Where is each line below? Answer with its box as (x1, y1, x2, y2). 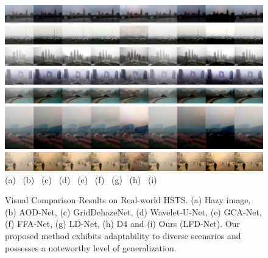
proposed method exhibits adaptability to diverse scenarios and (5, 229, 241, 242)
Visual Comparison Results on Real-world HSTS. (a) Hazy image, (5, 193, 251, 206)
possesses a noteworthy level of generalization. (5, 241, 177, 254)
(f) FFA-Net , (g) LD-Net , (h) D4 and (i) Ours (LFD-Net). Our (5, 217, 240, 230)
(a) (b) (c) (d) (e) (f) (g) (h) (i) (5, 173, 157, 186)
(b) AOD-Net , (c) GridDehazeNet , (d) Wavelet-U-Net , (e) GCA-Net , (5, 205, 262, 218)
